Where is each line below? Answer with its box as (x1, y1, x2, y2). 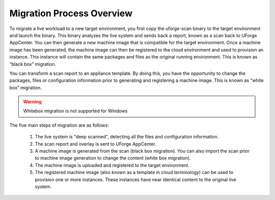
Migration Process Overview (9, 8, 132, 19)
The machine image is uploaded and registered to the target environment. (35, 162, 189, 168)
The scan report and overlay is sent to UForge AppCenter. (35, 140, 156, 147)
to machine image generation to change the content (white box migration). (35, 155, 191, 161)
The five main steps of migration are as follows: (9, 122, 109, 128)
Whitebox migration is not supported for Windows (23, 108, 128, 114)
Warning (23, 99, 42, 105)
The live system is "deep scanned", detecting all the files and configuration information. (35, 134, 219, 140)
